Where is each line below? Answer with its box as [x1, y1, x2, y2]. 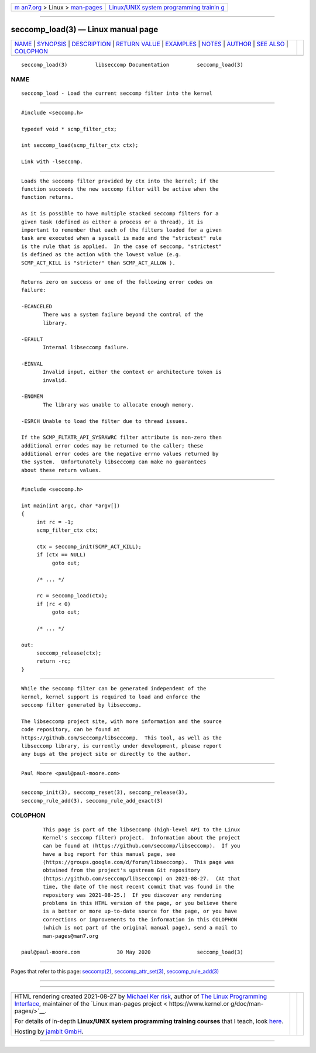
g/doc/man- [230, 1000, 264, 1008]
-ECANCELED [21, 303, 53, 310]
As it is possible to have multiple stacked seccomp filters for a [21, 211, 219, 217]
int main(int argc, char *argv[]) [21, 503, 120, 509]
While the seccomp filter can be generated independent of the [21, 685, 207, 692]
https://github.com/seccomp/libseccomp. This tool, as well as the [21, 734, 222, 741]
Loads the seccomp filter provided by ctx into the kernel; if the [21, 177, 219, 184]
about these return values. [21, 467, 102, 473]
